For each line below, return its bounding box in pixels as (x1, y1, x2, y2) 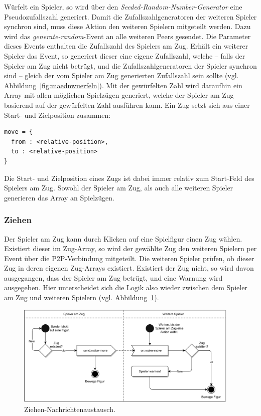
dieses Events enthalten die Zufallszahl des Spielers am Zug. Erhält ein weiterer (4, 41, 248, 51)
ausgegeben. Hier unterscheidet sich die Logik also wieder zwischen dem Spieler (4, 282, 247, 293)
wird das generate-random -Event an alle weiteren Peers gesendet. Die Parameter (4, 31, 251, 41)
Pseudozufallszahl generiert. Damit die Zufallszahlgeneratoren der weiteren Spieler (4, 11, 257, 22)
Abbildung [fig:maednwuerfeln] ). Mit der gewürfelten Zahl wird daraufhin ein (4, 80, 242, 90)
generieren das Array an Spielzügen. (4, 192, 114, 202)
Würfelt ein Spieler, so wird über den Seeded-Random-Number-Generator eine (4, 2, 242, 12)
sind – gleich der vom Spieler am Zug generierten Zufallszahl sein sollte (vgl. (4, 70, 239, 81)
